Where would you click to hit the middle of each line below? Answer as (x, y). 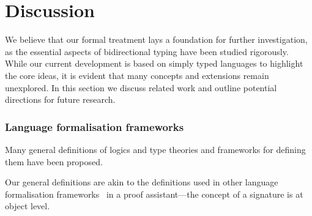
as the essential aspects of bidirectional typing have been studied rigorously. (147, 51)
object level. (28, 206)
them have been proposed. (54, 161)
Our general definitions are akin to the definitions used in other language (142, 182)
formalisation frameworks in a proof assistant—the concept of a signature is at (154, 194)
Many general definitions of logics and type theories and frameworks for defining (155, 149)
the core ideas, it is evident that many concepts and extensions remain (137, 75)
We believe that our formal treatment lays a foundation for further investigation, (156, 39)
